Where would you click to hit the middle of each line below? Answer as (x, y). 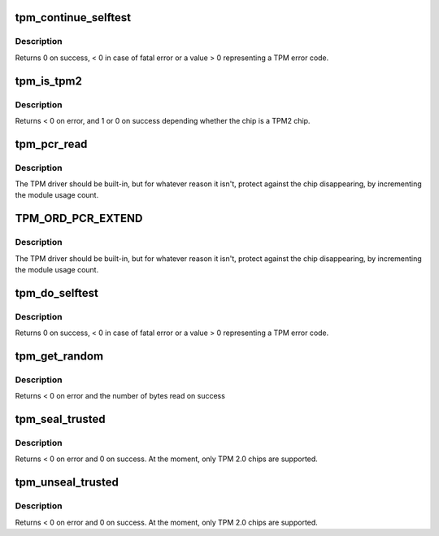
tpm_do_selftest (57, 293)
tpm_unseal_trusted (67, 483)
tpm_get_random (59, 356)
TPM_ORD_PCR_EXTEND (79, 218)
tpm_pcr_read (51, 144)
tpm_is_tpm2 (49, 81)
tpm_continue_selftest (73, 17)
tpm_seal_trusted (60, 419)
